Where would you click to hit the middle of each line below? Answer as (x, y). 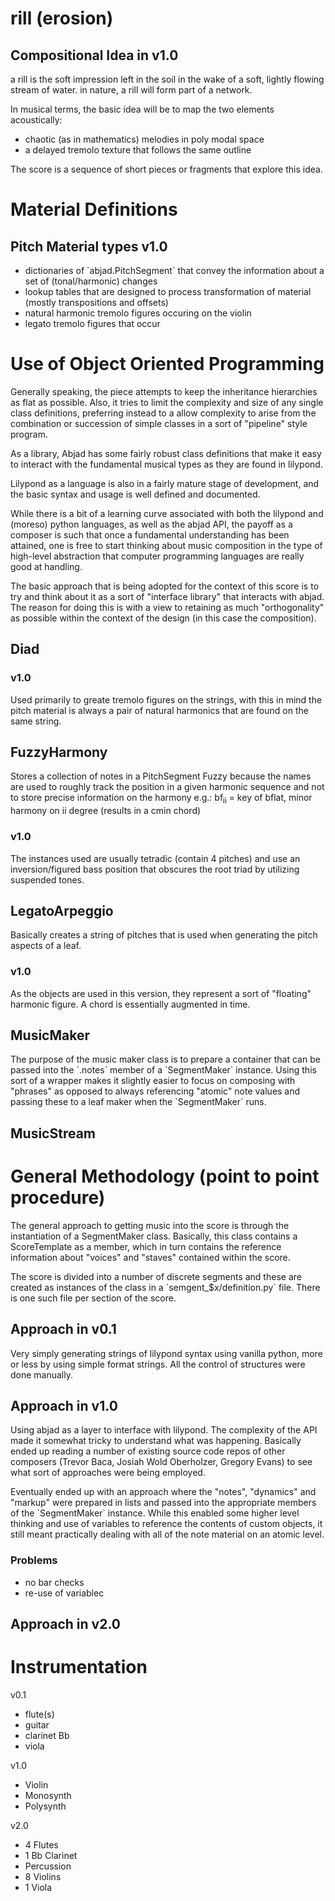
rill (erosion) (62, 18)
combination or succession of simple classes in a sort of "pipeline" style (159, 423)
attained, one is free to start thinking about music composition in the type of (166, 545)
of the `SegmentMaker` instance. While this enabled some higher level (155, 1513)
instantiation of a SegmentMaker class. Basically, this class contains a (154, 1236)
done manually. (42, 1374)
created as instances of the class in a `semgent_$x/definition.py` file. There (165, 1287)
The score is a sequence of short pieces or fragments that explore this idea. (166, 169)
